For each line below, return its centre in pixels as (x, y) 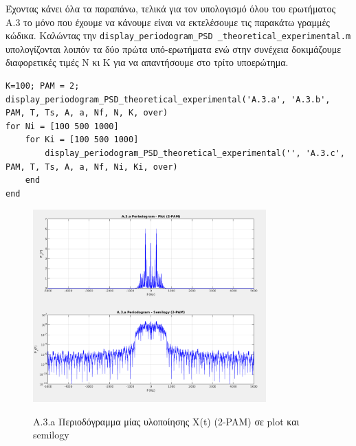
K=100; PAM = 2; (43, 86)
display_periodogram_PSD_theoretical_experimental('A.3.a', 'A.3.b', (168, 99)
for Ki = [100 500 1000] (82, 140)
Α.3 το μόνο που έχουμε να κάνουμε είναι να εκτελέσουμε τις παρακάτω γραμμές (168, 22)
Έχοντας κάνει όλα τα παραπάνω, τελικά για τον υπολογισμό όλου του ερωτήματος (170, 8)
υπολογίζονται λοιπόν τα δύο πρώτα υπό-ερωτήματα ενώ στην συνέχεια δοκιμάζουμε (174, 48)
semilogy (51, 435)
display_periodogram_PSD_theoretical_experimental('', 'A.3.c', (195, 153)
